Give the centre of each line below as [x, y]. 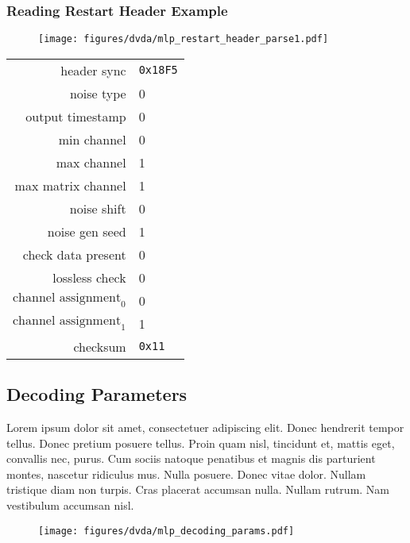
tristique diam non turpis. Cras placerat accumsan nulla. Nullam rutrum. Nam [198, 489]
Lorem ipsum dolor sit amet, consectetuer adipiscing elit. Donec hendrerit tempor [205, 427]
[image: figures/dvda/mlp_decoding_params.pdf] [166, 531]
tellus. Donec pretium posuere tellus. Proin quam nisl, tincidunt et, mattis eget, [201, 443]
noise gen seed [87, 231]
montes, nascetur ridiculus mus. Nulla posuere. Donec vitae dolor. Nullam [186, 474]
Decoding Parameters [97, 394]
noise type [98, 93]
